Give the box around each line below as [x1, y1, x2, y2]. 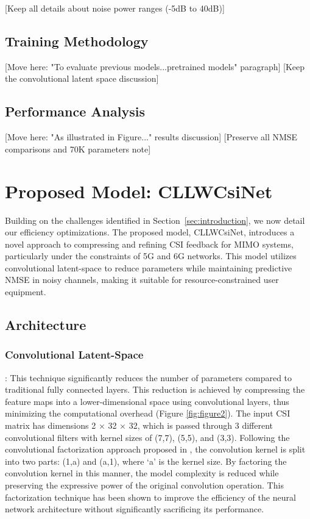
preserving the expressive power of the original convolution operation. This [5, 479, 284, 491]
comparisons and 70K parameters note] [5, 142, 151, 155]
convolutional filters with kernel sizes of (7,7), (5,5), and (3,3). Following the [5, 431, 290, 443]
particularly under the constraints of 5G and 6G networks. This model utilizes [5, 249, 297, 262]
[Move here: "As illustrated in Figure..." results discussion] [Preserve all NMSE [5, 131, 298, 143]
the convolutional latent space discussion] [5, 72, 159, 85]
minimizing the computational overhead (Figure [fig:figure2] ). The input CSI [5, 407, 291, 420]
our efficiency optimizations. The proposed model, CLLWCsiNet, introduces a [5, 226, 295, 238]
